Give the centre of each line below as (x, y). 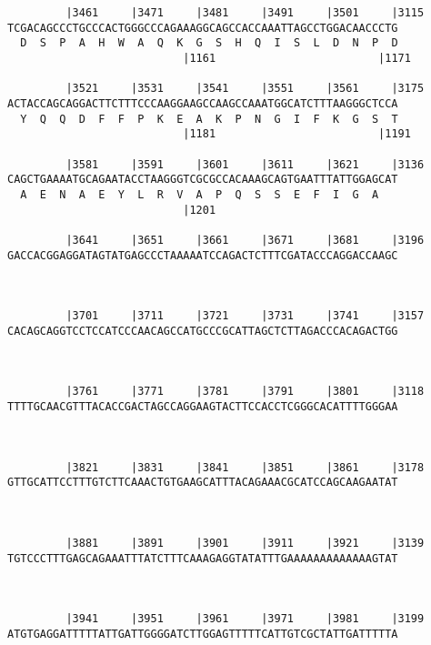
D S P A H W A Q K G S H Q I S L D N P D (209, 43)
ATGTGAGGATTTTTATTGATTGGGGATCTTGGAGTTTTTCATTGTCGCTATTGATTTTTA (203, 634)
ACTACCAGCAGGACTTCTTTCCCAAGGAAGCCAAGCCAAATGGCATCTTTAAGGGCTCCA (203, 103)
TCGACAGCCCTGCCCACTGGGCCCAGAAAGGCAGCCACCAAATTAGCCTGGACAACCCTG (203, 28)
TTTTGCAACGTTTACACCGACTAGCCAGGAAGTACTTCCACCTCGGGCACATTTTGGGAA (203, 407)
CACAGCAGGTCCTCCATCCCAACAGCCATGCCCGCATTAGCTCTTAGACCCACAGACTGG (203, 331)
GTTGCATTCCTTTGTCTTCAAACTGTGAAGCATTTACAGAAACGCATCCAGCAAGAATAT (203, 483)
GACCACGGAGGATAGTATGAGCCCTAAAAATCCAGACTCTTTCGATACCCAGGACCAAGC (203, 255)
